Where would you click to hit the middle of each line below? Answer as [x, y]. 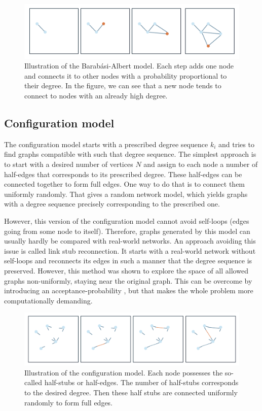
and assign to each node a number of [201, 164]
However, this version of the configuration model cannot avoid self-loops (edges [127, 220]
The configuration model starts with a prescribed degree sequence [106, 144]
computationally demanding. [48, 300]
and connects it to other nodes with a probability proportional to [126, 75]
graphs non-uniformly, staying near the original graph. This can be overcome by [128, 280]
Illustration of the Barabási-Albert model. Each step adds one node [129, 66]
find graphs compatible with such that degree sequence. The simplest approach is [130, 154]
